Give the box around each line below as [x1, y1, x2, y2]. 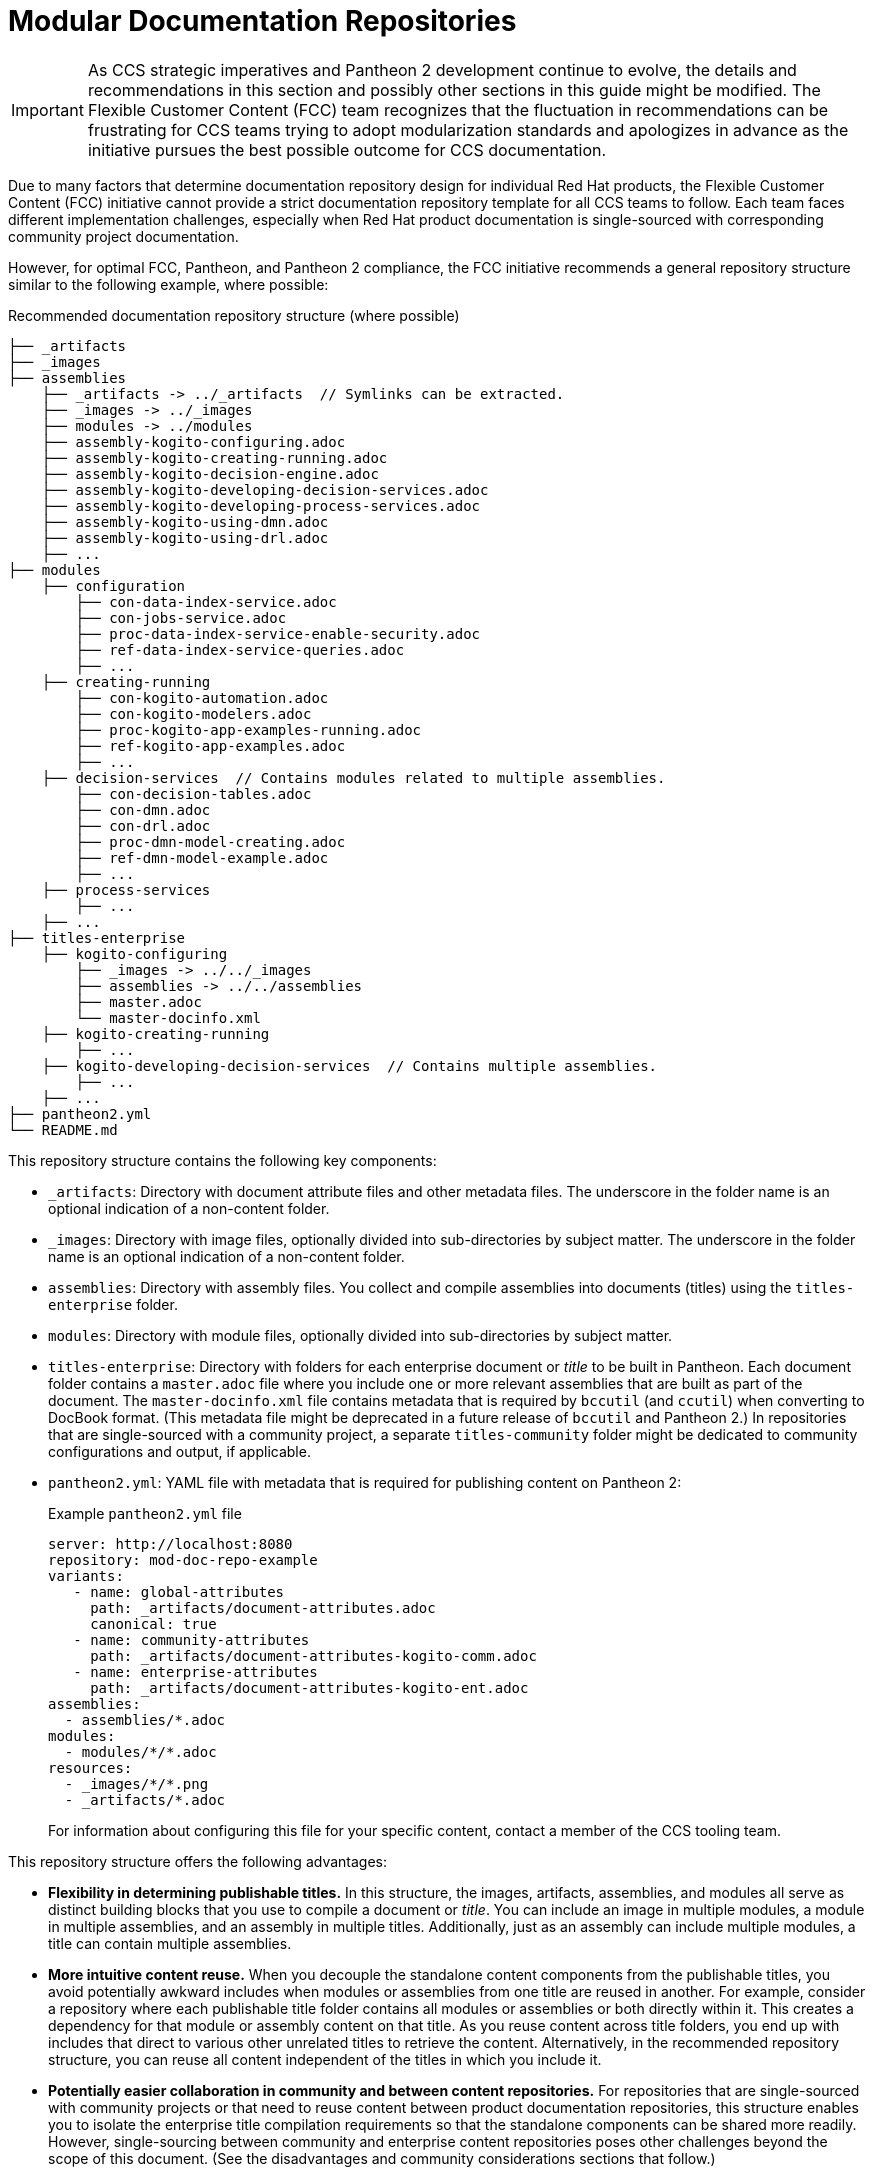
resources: [48, 1759, 133, 1776]
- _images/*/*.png [64, 1775, 209, 1792]
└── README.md [8, 1121, 118, 1138]
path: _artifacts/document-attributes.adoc [90, 1599, 436, 1616]
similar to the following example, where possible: [8, 275, 329, 293]
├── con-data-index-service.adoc [75, 593, 337, 610]
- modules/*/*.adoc [64, 1743, 217, 1760]
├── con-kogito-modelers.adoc [75, 705, 312, 722]
